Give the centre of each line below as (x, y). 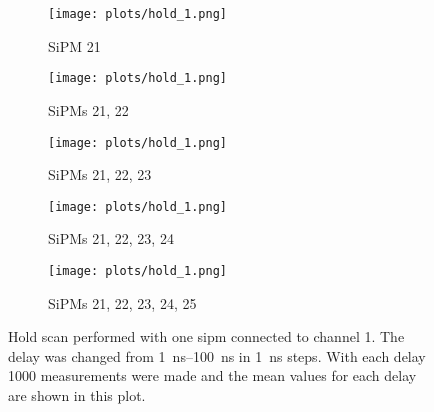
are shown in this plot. (77, 395)
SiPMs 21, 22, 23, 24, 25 (122, 302)
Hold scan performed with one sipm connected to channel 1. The (206, 336)
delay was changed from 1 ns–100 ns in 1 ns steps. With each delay (217, 355)
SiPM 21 (74, 45)
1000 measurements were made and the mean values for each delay (212, 375)
